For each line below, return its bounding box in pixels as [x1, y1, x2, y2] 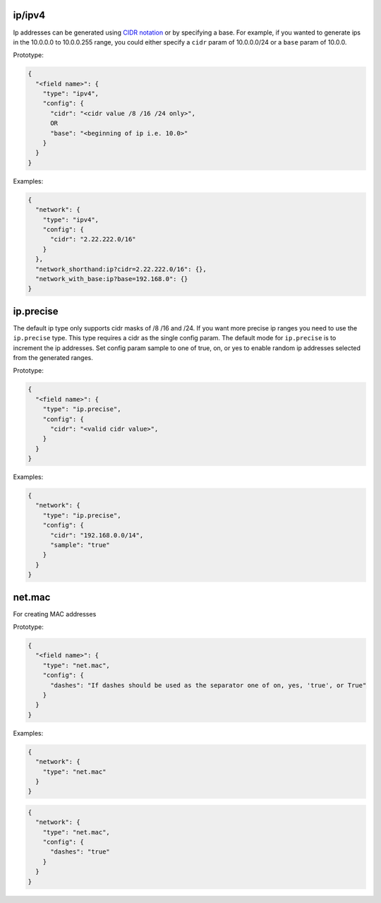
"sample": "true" [50, 541, 111, 549]
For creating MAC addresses [13, 609, 97, 618]
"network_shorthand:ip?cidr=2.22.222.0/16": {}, [35, 265, 207, 273]
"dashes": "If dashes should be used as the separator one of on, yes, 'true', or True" [50, 681, 367, 689]
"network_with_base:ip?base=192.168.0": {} [35, 275, 188, 282]
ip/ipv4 [13, 9, 46, 21]
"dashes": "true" [50, 848, 111, 856]
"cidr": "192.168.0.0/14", [50, 531, 144, 539]
